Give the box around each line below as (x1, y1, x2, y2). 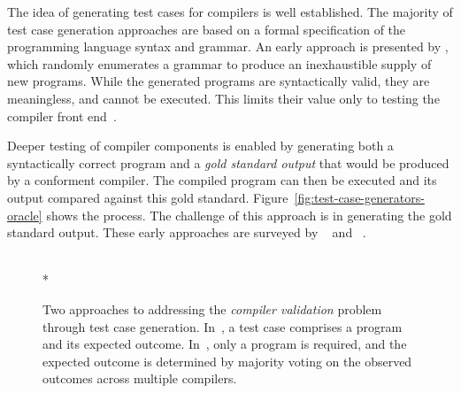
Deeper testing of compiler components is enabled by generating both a (7, 136, 394, 155)
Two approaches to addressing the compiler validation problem (42, 299, 382, 318)
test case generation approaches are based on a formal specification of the (7, 19, 406, 38)
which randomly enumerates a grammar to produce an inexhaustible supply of (7, 54, 432, 73)
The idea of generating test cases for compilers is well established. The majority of (7, 3, 453, 20)
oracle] (7, 205, 42, 224)
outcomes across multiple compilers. (42, 369, 237, 388)
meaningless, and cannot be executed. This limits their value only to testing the (7, 89, 440, 107)
